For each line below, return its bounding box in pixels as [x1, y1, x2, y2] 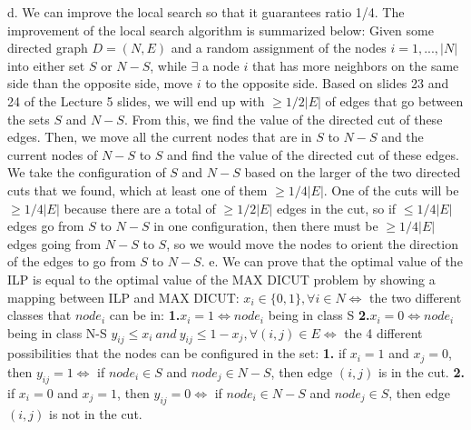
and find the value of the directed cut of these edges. [167, 145, 459, 164]
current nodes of [7, 145, 98, 164]
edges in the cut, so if [276, 198, 397, 217]
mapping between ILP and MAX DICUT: [7, 287, 240, 306]
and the [381, 127, 424, 146]
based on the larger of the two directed [244, 163, 461, 182]
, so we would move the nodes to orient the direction [166, 234, 458, 253]
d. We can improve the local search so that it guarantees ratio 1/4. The [7, 3, 405, 21]
